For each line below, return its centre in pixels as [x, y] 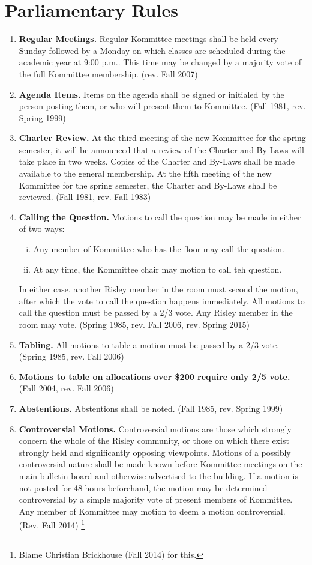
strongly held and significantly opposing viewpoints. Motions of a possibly [155, 452]
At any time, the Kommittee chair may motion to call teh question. [157, 269]
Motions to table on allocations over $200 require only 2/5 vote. [154, 376]
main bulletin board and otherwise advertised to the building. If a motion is [158, 475]
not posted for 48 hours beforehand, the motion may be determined [143, 487]
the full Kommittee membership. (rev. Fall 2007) [108, 74]
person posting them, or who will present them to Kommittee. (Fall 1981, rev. [162, 106]
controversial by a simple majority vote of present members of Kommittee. [156, 499]
